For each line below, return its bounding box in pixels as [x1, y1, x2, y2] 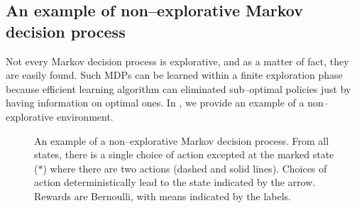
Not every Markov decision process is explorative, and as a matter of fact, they [6, 53, 349, 68]
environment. [56, 109, 114, 124]
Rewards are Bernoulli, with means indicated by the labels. [34, 188, 292, 203]
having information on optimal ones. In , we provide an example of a [6, 95, 304, 110]
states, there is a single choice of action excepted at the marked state [34, 147, 334, 162]
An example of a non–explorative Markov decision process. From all [34, 133, 329, 148]
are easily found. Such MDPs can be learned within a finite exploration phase [6, 67, 343, 82]
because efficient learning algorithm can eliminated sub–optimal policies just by [6, 81, 351, 96]
